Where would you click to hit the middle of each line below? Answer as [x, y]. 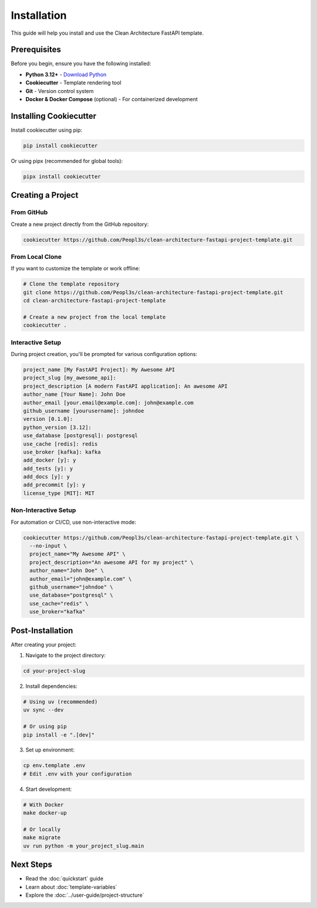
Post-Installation [42, 631]
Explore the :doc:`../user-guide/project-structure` [85, 895]
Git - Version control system [60, 91]
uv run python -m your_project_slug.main [84, 846]
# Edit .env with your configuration [77, 774]
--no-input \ [48, 546]
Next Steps [31, 865]
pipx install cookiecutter [62, 176]
